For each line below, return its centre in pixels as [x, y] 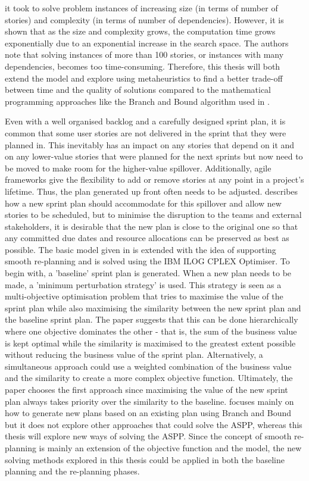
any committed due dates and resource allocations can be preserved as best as [147, 238]
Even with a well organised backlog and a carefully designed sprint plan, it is [145, 121]
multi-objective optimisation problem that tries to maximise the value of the [144, 296]
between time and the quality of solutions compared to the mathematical [138, 90]
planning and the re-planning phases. [72, 471]
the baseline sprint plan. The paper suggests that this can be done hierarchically [152, 319]
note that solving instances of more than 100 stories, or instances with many [144, 54]
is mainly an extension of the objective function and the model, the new [170, 447]
